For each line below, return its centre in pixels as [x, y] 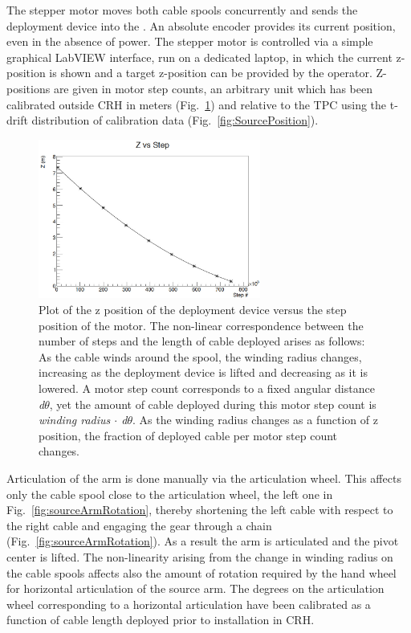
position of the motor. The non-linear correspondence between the [201, 325]
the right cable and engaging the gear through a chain [139, 525]
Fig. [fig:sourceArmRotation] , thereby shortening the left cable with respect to [200, 510]
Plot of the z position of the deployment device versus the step [193, 309]
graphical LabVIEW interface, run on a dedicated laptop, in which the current [199, 57]
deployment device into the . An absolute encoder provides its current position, [201, 25]
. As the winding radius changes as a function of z [255, 420]
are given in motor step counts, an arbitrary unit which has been [213, 88]
